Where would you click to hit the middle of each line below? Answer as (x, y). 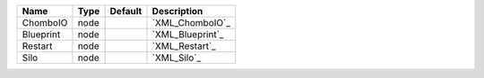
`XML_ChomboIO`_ (191, 23)
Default (126, 11)
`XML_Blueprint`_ (188, 34)
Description (177, 11)
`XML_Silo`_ (177, 58)
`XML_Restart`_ (184, 46)
